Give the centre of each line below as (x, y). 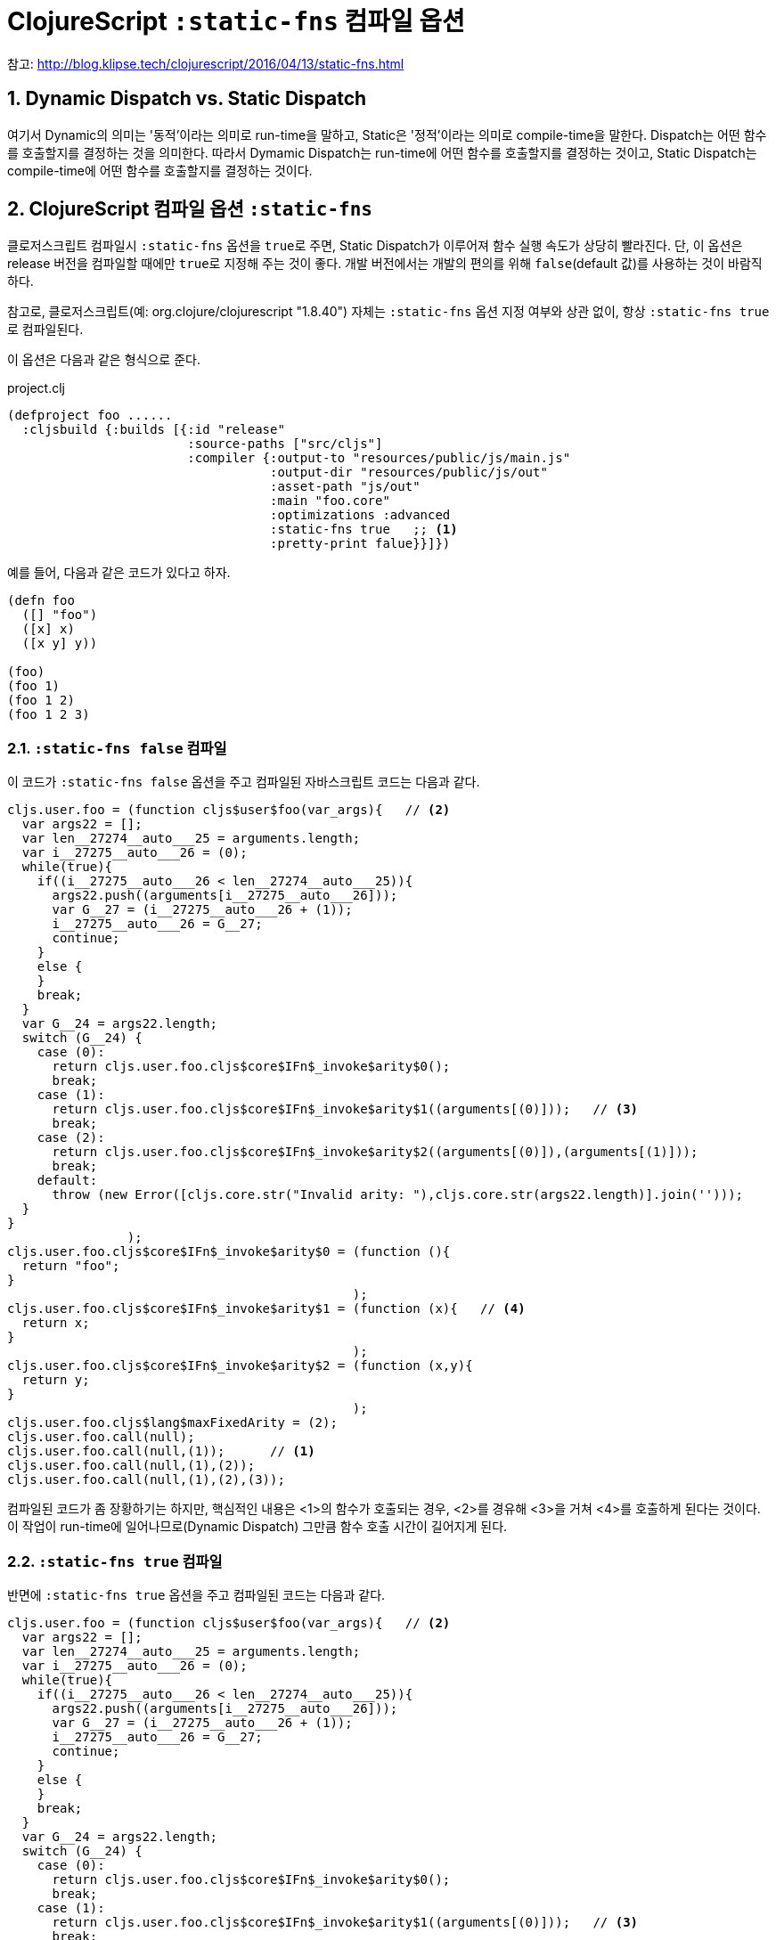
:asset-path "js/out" (345, 487)
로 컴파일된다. (45, 330)
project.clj (36, 388)
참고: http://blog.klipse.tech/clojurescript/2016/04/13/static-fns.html (206, 63)
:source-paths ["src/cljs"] (285, 444)
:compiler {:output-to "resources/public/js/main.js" (379, 458)
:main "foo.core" (330, 501)
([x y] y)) (60, 644)
